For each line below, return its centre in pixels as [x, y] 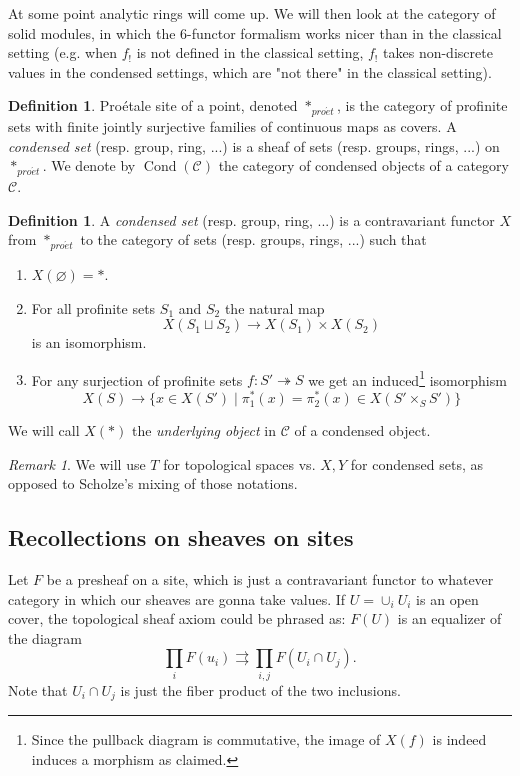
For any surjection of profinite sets [137, 379]
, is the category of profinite [422, 105]
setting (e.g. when [62, 52]
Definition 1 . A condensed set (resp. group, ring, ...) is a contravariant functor [251, 219]
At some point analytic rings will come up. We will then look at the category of [252, 13]
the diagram [45, 637]
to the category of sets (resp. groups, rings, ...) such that [253, 239]
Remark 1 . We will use [77, 463]
